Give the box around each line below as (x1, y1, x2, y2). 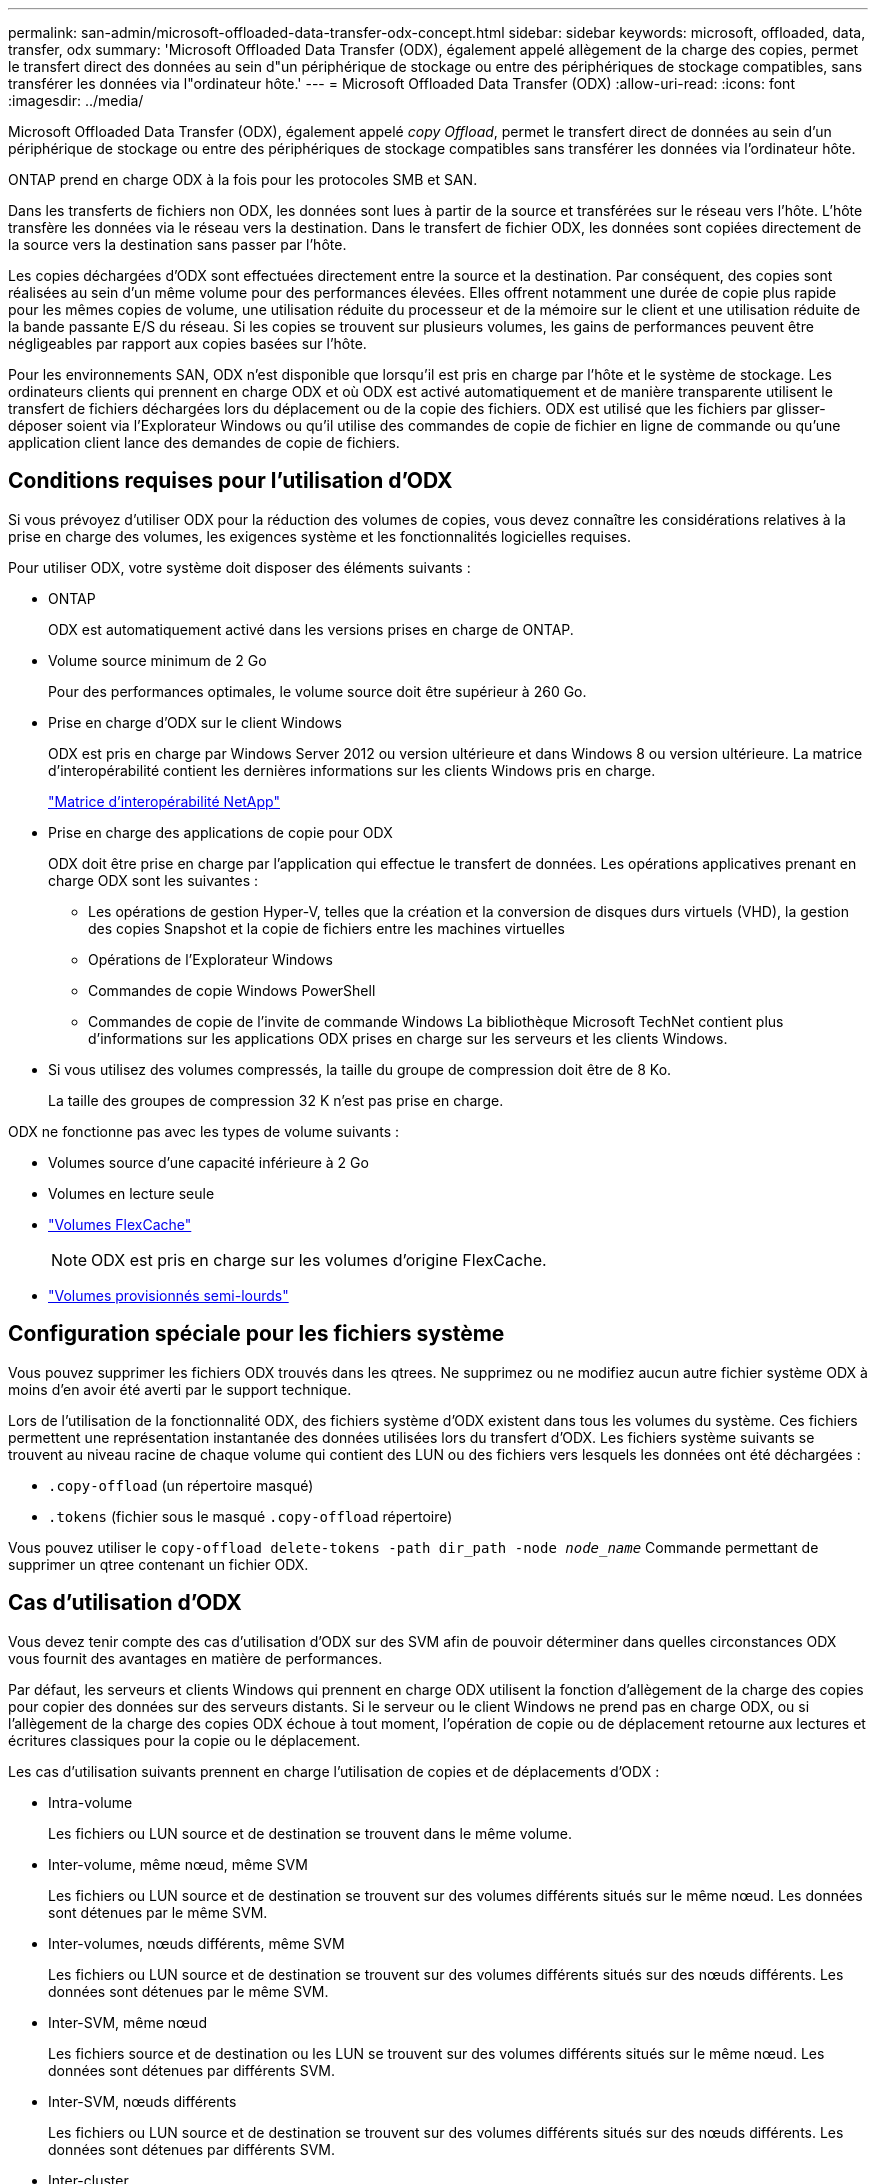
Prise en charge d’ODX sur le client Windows (48, 713, 342, 731)
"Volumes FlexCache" (48, 1215, 192, 1233)
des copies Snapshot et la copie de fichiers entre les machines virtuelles (88, 919, 565, 937)
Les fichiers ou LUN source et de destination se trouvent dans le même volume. (48, 1824, 572, 1842)
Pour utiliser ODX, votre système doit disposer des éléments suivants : (8, 558, 471, 576)
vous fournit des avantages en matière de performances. (8, 1649, 383, 1667)
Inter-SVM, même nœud (48, 2013, 207, 2031)
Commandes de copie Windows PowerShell (88, 981, 376, 999)
